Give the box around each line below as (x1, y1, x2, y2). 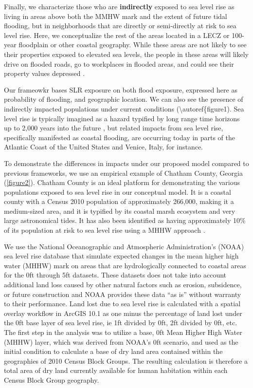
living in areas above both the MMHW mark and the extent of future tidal (4, 11, 227, 21)
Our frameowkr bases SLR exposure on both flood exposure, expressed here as (4, 84, 237, 94)
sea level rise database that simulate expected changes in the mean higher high (4, 251, 239, 261)
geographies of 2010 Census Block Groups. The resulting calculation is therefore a (4, 355, 248, 366)
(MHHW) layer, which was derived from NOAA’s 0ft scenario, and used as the (4, 336, 238, 347)
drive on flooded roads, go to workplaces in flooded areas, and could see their (4, 58, 234, 69)
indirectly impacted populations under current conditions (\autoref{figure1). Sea (4, 103, 244, 113)
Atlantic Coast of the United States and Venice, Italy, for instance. (4, 142, 203, 152)
